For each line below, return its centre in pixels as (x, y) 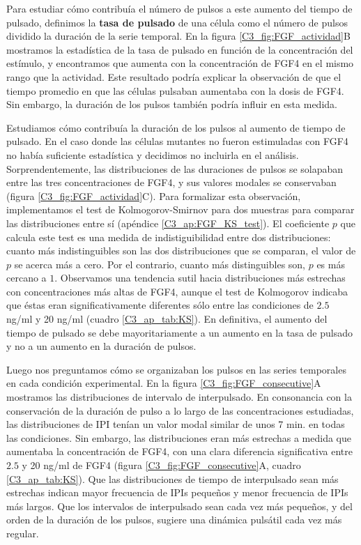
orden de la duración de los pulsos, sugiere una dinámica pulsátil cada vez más (174, 520)
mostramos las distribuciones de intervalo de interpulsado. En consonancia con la (179, 397)
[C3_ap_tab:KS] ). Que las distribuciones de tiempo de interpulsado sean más (172, 478)
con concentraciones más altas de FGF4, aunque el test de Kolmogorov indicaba (177, 291)
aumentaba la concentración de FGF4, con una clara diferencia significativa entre (179, 451)
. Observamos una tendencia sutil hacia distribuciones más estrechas (200, 278)
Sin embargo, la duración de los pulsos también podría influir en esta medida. (172, 104)
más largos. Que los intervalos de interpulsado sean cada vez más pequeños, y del (179, 506)
